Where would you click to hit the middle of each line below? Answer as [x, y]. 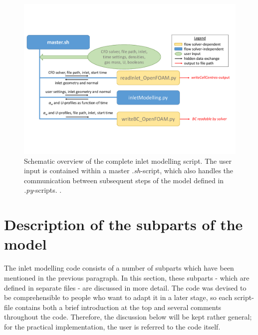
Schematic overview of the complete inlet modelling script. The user [128, 161]
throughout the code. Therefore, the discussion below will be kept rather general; [128, 317]
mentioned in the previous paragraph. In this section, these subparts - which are [127, 277]
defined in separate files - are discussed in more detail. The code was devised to [125, 287]
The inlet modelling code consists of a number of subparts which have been [119, 268]
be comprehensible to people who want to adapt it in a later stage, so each [118, 297]
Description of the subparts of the [124, 224]
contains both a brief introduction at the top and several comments [118, 307]
